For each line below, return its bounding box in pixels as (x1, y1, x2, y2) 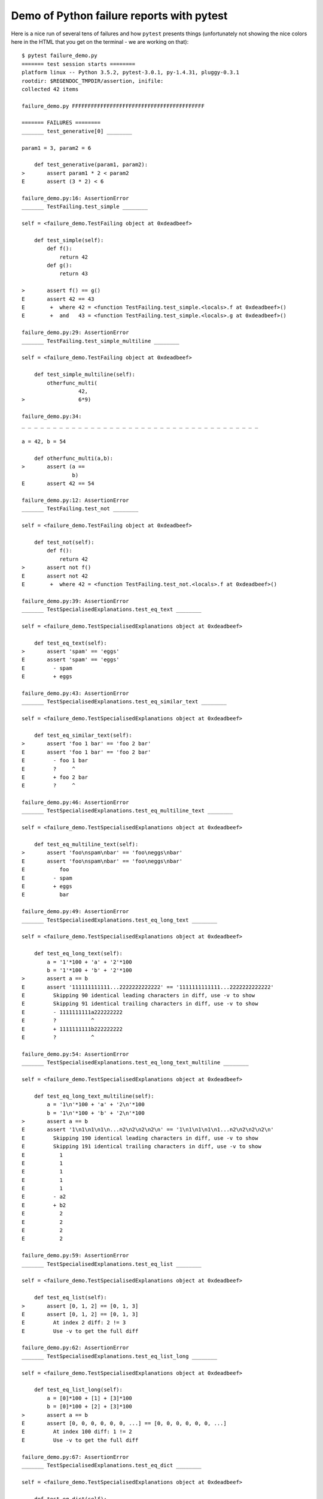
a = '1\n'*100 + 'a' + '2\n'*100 (47, 1101, 145, 1108)
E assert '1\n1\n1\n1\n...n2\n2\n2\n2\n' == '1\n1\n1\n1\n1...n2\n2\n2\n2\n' (22, 1126, 275, 1133)
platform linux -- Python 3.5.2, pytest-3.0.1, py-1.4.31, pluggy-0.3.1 (22, 69, 239, 76)
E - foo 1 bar (22, 757, 89, 764)
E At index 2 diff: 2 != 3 (22, 1319, 126, 1326)
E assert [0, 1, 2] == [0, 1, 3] (22, 1311, 139, 1317)
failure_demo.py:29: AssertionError (22, 329, 129, 336)
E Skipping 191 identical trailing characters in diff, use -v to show (22, 1143, 261, 1150)
